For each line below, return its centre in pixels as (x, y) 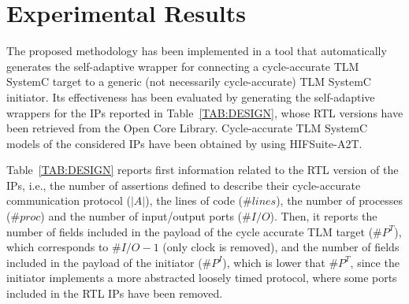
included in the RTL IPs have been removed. (115, 293)
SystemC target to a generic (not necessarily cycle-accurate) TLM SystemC (189, 82)
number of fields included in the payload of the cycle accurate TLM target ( (190, 231)
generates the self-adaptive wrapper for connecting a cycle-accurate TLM (183, 66)
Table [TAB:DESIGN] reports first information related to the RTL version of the (203, 170)
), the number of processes (340, 200)
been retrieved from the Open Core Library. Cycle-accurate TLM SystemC (187, 128)
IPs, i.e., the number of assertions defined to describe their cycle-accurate (184, 185)
